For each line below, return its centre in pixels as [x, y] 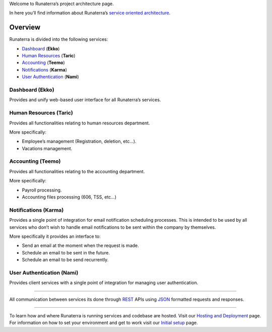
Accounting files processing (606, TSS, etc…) [69, 197]
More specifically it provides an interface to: [55, 236]
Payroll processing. [42, 190]
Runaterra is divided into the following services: [59, 39]
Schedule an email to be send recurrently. [65, 260]
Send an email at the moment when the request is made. [81, 246]
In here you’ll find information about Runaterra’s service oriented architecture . [90, 13]
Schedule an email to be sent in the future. [66, 252]
